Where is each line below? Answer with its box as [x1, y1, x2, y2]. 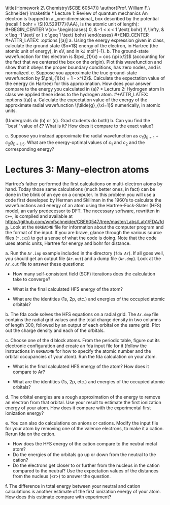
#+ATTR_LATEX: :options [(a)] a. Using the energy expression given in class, [5, 37, 165, 43]
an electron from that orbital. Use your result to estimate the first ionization [5, 399, 161, 405]
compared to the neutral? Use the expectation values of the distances [12, 467, 159, 473]
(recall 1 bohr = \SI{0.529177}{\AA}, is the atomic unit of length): [5, 21, 139, 27]
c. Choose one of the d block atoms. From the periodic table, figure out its [5, 337, 160, 343]
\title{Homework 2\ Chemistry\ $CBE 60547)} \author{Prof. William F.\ [5, 5, 150, 11]
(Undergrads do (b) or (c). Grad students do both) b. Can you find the [5, 118, 151, 123]
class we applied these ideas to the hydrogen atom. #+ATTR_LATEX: [5, 92, 149, 97]
